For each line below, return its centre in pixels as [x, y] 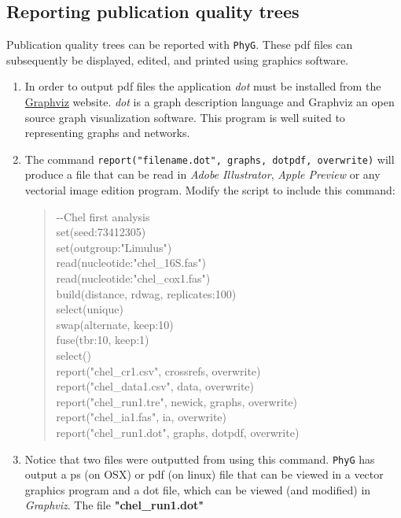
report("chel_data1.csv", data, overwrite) [155, 386]
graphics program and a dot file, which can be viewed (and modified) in [198, 489]
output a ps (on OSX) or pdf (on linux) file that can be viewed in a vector [204, 474]
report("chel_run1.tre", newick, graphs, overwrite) [177, 401]
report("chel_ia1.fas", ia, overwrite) [142, 417]
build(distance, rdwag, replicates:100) [146, 293]
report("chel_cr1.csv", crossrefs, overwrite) [158, 370]
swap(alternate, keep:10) [115, 324]
